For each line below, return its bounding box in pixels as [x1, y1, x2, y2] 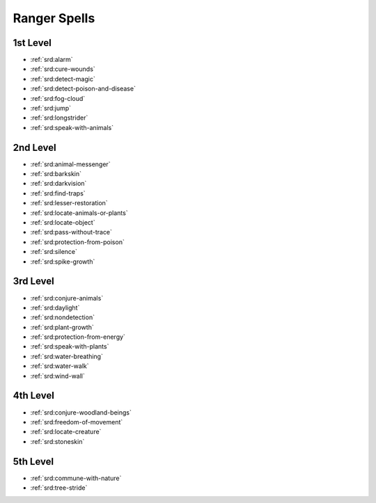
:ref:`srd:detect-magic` [30, 74, 95, 83]
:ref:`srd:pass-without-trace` [30, 228, 113, 237]
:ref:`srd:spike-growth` [30, 257, 95, 266]
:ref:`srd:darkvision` [30, 179, 87, 188]
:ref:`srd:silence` [30, 248, 78, 256]
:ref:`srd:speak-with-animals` [30, 123, 114, 131]
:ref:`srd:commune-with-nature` [30, 474, 122, 482]
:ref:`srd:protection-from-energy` [30, 333, 125, 341]
